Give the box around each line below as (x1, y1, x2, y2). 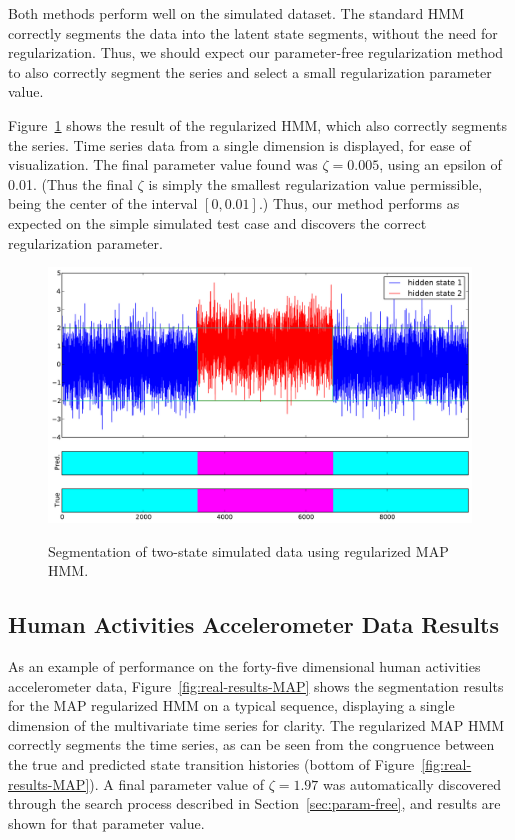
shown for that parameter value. (8, 812, 205, 833)
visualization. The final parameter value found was (8, 154, 318, 175)
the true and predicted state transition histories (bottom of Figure (8, 753, 415, 774)
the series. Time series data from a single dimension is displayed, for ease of (8, 134, 471, 155)
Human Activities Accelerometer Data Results (8, 609, 499, 640)
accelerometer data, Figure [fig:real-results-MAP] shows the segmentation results (8, 675, 504, 696)
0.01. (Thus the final (8, 173, 133, 194)
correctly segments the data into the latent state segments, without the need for (8, 22, 498, 43)
